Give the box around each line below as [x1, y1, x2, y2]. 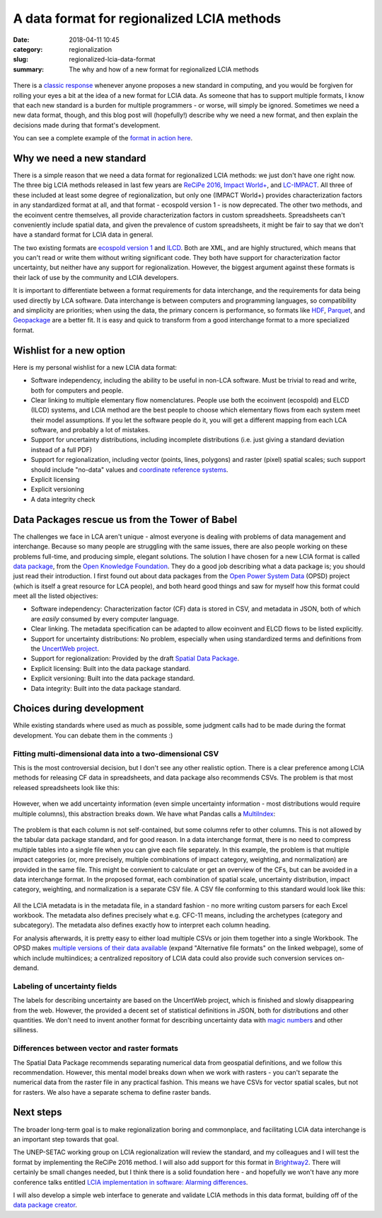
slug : [13, 55, 28, 64]
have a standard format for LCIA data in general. [13, 230, 154, 239]
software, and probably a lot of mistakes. [30, 426, 150, 434]
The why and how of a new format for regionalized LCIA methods [69, 64, 260, 74]
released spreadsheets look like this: [13, 783, 120, 791]
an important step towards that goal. [13, 1134, 120, 1144]
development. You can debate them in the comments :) [13, 731, 173, 740]
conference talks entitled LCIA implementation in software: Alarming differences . [13, 1178, 248, 1186]
